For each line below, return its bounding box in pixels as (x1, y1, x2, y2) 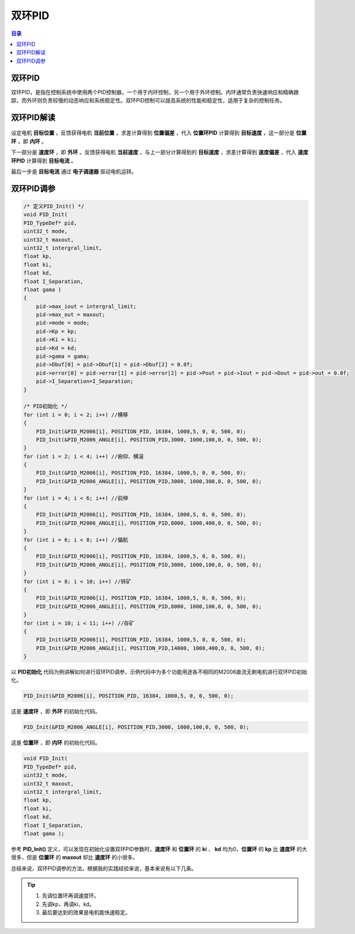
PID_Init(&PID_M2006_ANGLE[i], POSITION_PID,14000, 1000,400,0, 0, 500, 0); (36, 645, 265, 652)
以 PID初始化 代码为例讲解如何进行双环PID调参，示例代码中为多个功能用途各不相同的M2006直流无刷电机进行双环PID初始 (11, 668, 307, 675)
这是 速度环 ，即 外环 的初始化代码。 (11, 708, 100, 715)
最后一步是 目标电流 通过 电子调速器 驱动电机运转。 (11, 167, 137, 175)
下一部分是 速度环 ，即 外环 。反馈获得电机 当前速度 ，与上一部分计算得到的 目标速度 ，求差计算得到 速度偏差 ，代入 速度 (11, 149, 309, 156)
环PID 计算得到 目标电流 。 (11, 157, 77, 164)
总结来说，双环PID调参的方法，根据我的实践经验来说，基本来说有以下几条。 (11, 864, 197, 872)
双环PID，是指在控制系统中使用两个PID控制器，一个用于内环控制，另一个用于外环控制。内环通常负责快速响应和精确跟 (11, 88, 299, 95)
